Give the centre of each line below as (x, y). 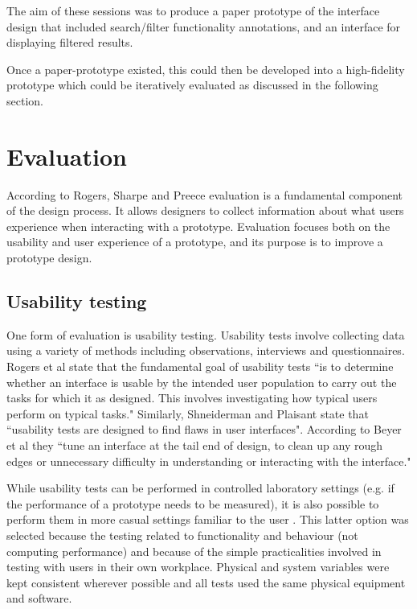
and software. (39, 598)
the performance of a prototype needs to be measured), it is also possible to (193, 503)
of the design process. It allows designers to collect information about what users (205, 210)
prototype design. (49, 258)
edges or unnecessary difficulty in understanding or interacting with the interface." (209, 461)
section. (25, 100)
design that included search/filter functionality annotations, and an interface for (204, 26)
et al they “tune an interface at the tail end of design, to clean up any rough (195, 445)
